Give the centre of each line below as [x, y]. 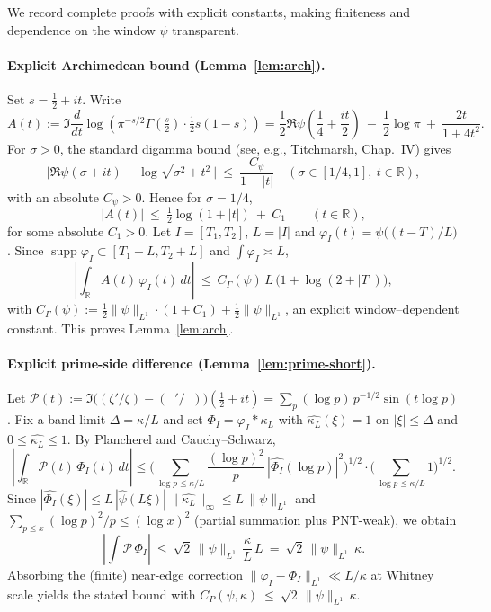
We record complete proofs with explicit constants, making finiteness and [209, 12]
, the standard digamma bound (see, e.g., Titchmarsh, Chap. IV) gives [255, 148]
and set [183, 419]
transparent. [205, 29]
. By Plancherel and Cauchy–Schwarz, [171, 439]
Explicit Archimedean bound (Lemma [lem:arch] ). [166, 64]
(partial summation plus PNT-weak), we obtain [325, 519]
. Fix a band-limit [57, 419]
